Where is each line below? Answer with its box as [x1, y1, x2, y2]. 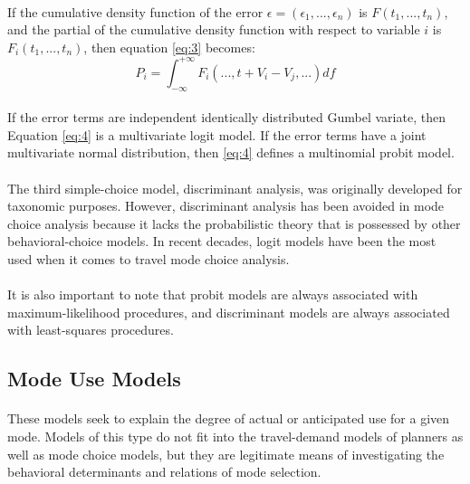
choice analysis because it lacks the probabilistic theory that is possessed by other [7, 214, 461, 233]
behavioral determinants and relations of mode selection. [7, 462, 321, 481]
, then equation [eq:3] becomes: [83, 37, 255, 56]
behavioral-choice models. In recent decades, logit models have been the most [7, 232, 436, 251]
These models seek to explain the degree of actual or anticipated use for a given [7, 409, 450, 428]
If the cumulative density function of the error [7, 2, 264, 21]
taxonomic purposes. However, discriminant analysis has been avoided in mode [7, 196, 445, 215]
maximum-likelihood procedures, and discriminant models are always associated [7, 302, 450, 321]
